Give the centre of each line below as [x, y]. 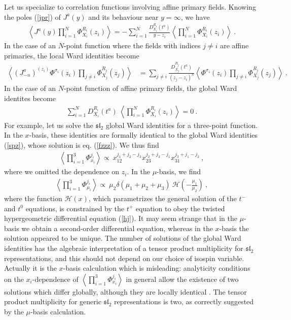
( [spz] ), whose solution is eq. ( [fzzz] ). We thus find [82, 145]
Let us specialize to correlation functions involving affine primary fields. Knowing [130, 7]
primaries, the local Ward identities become [72, 55]
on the [14, 279]
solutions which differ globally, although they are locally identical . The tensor [125, 291]
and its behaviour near [123, 17]
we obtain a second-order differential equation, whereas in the [117, 228]
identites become [30, 98]
